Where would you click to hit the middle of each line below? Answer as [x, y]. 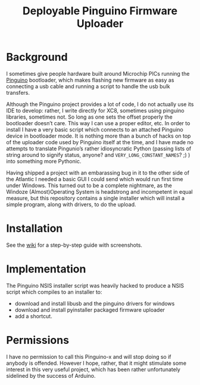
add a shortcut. [33, 316]
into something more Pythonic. [44, 161]
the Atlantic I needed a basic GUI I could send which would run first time [95, 179]
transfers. [18, 92]
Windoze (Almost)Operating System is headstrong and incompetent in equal [99, 191]
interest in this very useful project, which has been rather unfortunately [93, 369]
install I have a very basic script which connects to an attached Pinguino [95, 129]
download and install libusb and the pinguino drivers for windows [95, 303]
